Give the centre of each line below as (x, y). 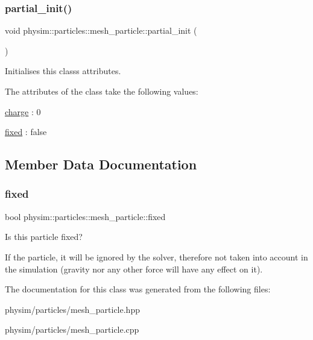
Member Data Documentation (101, 164)
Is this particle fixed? (44, 237)
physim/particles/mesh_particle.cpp (72, 329)
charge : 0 (23, 111)
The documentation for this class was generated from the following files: (138, 289)
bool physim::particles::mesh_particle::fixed (85, 216)
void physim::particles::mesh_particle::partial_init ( (101, 30)
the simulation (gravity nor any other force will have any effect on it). (134, 269)
